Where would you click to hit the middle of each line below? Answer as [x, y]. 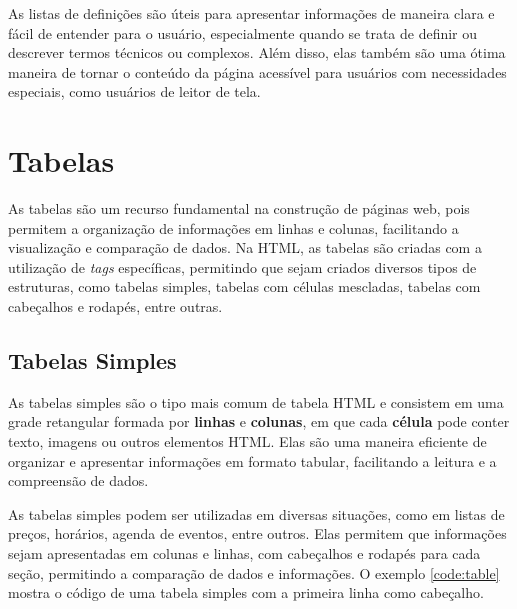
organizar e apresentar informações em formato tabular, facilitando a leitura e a [252, 460]
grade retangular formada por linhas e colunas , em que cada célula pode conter [259, 421]
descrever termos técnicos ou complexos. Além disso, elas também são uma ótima [257, 52]
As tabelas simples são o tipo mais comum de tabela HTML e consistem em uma [256, 401]
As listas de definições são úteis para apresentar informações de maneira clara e [251, 13]
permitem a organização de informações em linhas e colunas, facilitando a [233, 227]
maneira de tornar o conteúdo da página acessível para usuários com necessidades [257, 71]
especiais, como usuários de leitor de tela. [134, 91]
